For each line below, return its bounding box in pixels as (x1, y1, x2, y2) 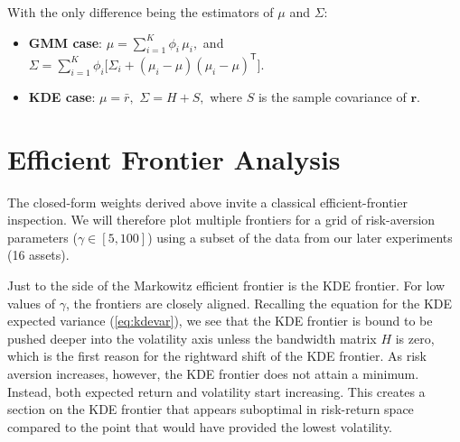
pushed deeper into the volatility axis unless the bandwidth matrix (7, 328, 377, 347)
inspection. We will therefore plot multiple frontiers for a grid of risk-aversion (7, 210, 436, 229)
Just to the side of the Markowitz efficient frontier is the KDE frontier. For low (7, 275, 446, 294)
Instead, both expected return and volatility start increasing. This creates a (7, 382, 426, 401)
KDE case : (28, 87, 96, 106)
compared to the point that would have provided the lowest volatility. (7, 417, 393, 436)
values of (7, 293, 55, 312)
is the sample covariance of (258, 87, 407, 106)
